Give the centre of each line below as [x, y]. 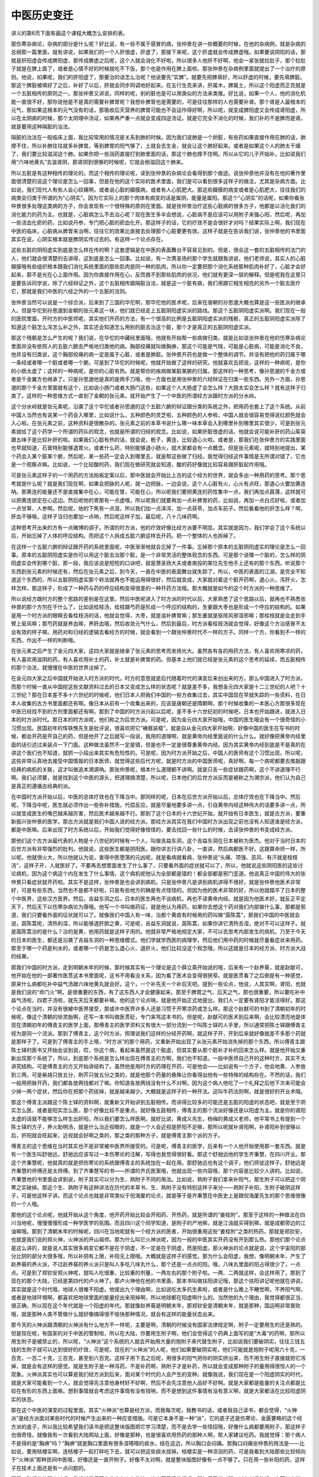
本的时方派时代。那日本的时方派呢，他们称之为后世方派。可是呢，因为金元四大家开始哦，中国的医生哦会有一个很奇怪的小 [158, 720]
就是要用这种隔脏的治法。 [42, 126]
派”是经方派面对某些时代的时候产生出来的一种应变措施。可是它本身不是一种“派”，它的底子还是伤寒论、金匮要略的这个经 [157, 1419]
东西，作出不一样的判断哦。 [45, 640]
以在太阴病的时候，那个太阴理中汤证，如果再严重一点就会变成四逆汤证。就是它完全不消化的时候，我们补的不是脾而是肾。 [158, 118]
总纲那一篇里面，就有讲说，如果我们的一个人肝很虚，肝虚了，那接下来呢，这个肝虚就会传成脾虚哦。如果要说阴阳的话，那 [158, 52]
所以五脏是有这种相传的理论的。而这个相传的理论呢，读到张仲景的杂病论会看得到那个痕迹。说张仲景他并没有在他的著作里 [158, 173]
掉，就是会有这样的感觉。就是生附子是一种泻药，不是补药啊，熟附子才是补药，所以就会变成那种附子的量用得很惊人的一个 [158, 1366]
